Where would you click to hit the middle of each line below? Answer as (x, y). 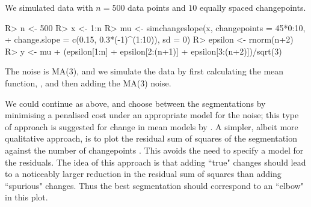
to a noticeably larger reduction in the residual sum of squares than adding (143, 174)
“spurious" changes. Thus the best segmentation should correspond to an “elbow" (154, 185)
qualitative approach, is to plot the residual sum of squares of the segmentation (151, 138)
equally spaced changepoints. (253, 7)
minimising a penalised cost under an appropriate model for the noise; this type (152, 115)
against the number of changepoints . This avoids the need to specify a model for (154, 150)
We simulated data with (49, 7)
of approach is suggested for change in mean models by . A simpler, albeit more (152, 126)
